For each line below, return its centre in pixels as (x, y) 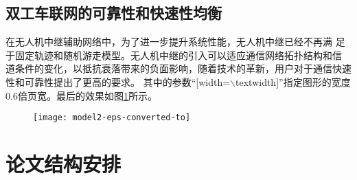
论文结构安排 (64, 164)
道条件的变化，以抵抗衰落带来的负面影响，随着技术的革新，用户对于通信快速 (178, 68)
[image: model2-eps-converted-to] (112, 118)
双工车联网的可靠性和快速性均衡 (114, 13)
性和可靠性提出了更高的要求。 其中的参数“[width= (118, 81)
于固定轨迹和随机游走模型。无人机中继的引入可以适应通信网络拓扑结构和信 (174, 55)
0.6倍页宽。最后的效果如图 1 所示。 (81, 95)
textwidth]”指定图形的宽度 (293, 81)
